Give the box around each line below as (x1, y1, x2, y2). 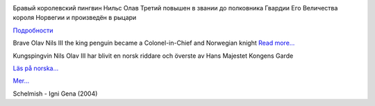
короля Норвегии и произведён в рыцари (12, 14, 137, 22)
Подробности (12, 26, 53, 34)
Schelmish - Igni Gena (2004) (12, 89, 98, 98)
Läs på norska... (12, 64, 59, 72)
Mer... (12, 76, 30, 85)
